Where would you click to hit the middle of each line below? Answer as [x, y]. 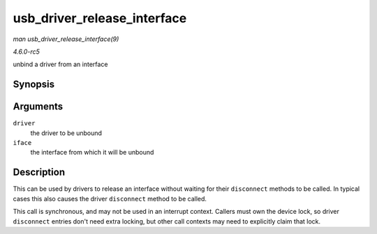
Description [39, 172]
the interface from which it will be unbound [92, 153]
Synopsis [34, 85]
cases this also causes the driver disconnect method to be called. [110, 198]
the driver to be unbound [66, 133]
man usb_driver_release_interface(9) [66, 39]
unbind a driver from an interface [60, 64]
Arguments [38, 107]
